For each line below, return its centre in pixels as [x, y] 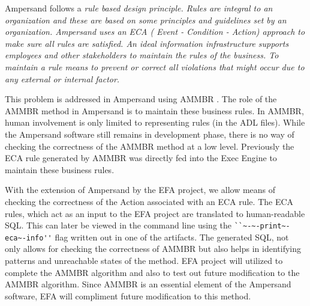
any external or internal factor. [62, 78]
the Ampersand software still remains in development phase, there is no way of [150, 134]
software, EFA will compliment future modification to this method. [128, 295]
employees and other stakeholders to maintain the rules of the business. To [142, 55]
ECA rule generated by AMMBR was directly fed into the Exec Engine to [141, 158]
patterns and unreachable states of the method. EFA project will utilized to [144, 260]
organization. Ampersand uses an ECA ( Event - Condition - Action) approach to [155, 32]
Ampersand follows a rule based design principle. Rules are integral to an [139, 8]
